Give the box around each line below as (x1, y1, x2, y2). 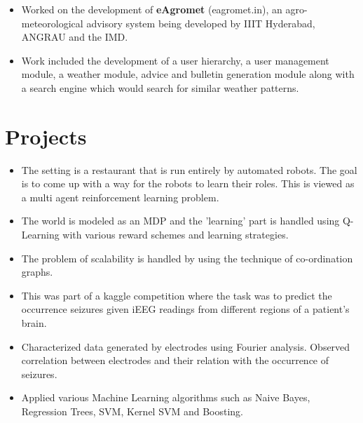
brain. (21, 316, 47, 330)
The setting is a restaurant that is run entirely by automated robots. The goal (21, 162, 357, 177)
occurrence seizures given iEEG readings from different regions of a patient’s (21, 302, 350, 316)
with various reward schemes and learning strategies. (62, 227, 289, 242)
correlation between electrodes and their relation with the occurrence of (21, 353, 329, 368)
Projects (5, 121, 87, 150)
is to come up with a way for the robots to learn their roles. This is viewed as (21, 176, 355, 191)
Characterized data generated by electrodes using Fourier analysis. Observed (21, 339, 350, 354)
